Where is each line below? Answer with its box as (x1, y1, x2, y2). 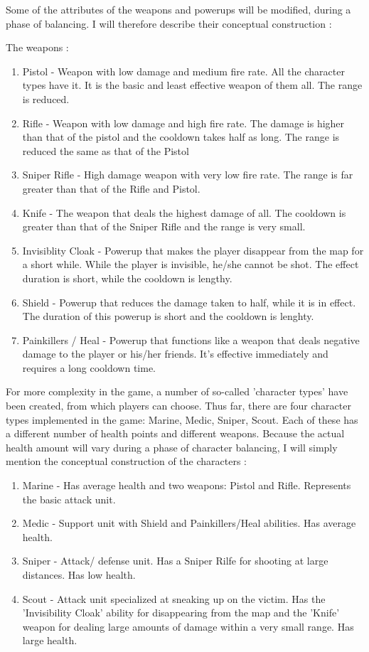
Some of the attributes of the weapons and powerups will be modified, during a (6, 2, 351, 16)
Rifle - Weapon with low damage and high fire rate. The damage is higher (22, 115, 345, 130)
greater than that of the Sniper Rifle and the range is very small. (22, 219, 306, 234)
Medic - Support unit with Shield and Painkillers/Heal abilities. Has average (22, 515, 356, 530)
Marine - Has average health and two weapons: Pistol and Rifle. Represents (22, 478, 351, 493)
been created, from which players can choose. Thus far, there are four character (6, 398, 351, 413)
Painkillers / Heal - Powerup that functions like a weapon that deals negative (22, 332, 360, 347)
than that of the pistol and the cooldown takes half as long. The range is (22, 129, 340, 144)
